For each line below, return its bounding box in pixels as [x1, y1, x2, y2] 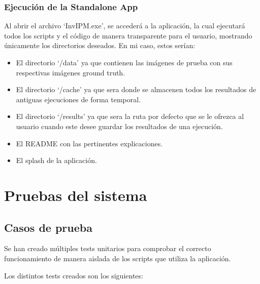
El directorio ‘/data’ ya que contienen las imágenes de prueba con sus [16, 57, 233, 67]
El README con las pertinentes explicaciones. [16, 138, 163, 148]
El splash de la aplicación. [16, 155, 97, 166]
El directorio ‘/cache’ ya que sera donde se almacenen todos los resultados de [16, 84, 256, 95]
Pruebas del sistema [4, 184, 147, 205]
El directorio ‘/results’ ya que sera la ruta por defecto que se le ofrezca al [16, 111, 244, 121]
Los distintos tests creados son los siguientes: [4, 270, 143, 280]
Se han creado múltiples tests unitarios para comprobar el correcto [4, 243, 211, 254]
